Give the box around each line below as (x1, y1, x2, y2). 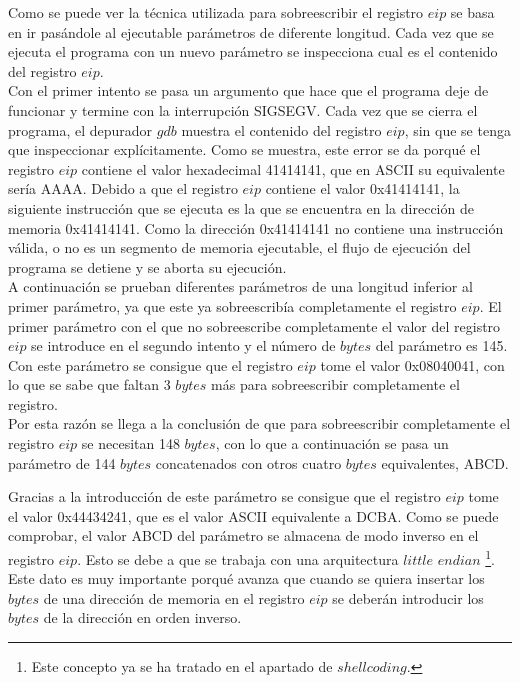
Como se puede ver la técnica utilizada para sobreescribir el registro (8, 2, 424, 22)
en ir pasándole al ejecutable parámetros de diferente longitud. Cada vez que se (8, 21, 494, 42)
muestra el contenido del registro (181, 119, 382, 140)
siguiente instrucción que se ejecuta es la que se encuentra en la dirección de (8, 197, 474, 218)
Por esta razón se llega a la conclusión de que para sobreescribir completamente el (8, 413, 511, 434)
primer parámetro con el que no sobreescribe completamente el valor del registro (8, 315, 501, 336)
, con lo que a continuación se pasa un (215, 433, 449, 454)
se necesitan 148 (81, 433, 180, 454)
